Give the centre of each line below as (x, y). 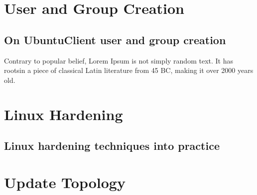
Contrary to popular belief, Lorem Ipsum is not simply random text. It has (119, 60)
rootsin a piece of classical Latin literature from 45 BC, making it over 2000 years (129, 70)
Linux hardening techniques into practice (112, 146)
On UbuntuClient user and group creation (115, 39)
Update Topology (65, 182)
